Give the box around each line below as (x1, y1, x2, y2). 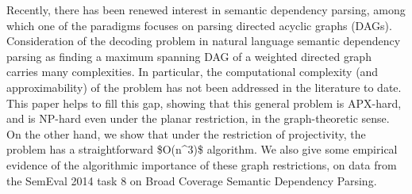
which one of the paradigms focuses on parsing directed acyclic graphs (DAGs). (6, 17, 392, 33)
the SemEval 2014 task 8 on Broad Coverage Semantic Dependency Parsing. (6, 172, 377, 188)
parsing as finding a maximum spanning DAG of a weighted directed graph (6, 48, 372, 64)
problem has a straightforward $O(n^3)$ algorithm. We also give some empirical (6, 141, 398, 158)
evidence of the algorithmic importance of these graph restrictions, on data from (6, 156, 397, 173)
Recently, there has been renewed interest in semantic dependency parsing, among (6, 2, 406, 17)
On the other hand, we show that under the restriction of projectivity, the (6, 125, 366, 142)
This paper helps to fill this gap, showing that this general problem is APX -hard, (6, 94, 402, 111)
